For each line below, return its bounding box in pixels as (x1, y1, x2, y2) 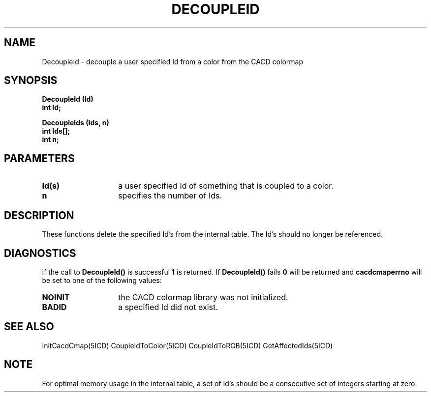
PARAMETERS (4, 152, 75, 165)
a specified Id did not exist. (118, 302, 218, 312)
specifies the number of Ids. (118, 191, 222, 201)
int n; (42, 135, 59, 144)
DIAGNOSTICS (4, 247, 76, 259)
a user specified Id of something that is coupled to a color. (118, 181, 334, 191)
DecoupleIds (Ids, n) (42, 118, 109, 127)
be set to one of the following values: (42, 276, 162, 284)
